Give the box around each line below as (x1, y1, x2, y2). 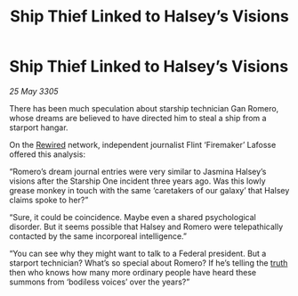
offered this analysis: (9, 149, 86, 160)
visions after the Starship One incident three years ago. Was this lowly (9, 176, 266, 186)
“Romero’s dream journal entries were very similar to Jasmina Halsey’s (9, 166, 267, 177)
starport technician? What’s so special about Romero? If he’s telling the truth (9, 257, 288, 268)
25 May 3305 (9, 86, 60, 96)
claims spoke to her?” (9, 194, 89, 205)
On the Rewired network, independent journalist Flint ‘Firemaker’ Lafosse (9, 139, 277, 150)
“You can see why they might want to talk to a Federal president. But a (9, 248, 267, 259)
